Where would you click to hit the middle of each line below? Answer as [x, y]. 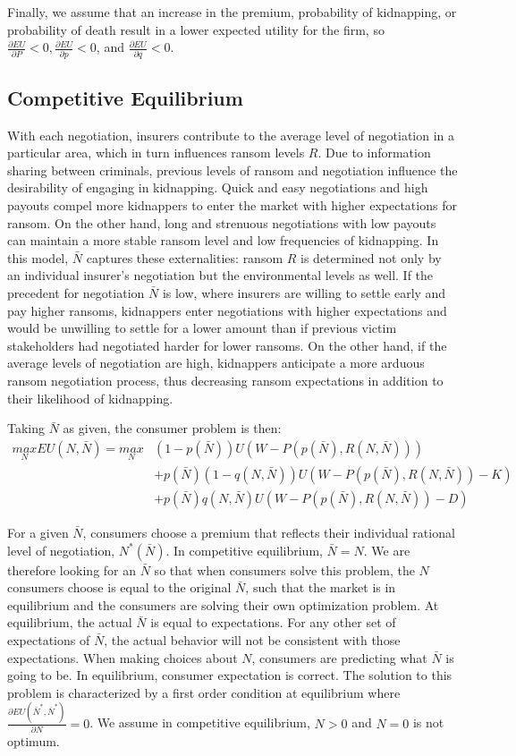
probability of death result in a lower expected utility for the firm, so [196, 29]
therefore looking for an [72, 569]
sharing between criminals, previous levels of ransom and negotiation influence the [233, 170]
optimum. [34, 741]
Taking [26, 428]
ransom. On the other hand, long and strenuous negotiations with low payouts [222, 222]
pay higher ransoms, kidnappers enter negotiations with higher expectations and [227, 310]
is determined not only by [371, 257]
